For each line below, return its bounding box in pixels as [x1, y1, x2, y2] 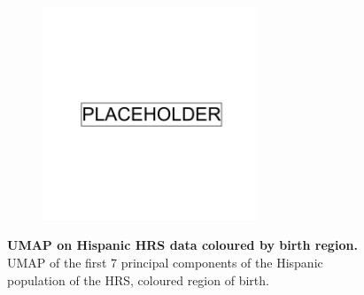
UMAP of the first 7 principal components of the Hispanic [7, 252, 323, 271]
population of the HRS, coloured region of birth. [7, 270, 269, 289]
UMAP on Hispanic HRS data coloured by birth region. [7, 236, 358, 254]
